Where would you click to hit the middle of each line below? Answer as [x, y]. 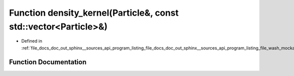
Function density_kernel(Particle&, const [94, 13]
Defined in [32, 41]
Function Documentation [48, 62]
